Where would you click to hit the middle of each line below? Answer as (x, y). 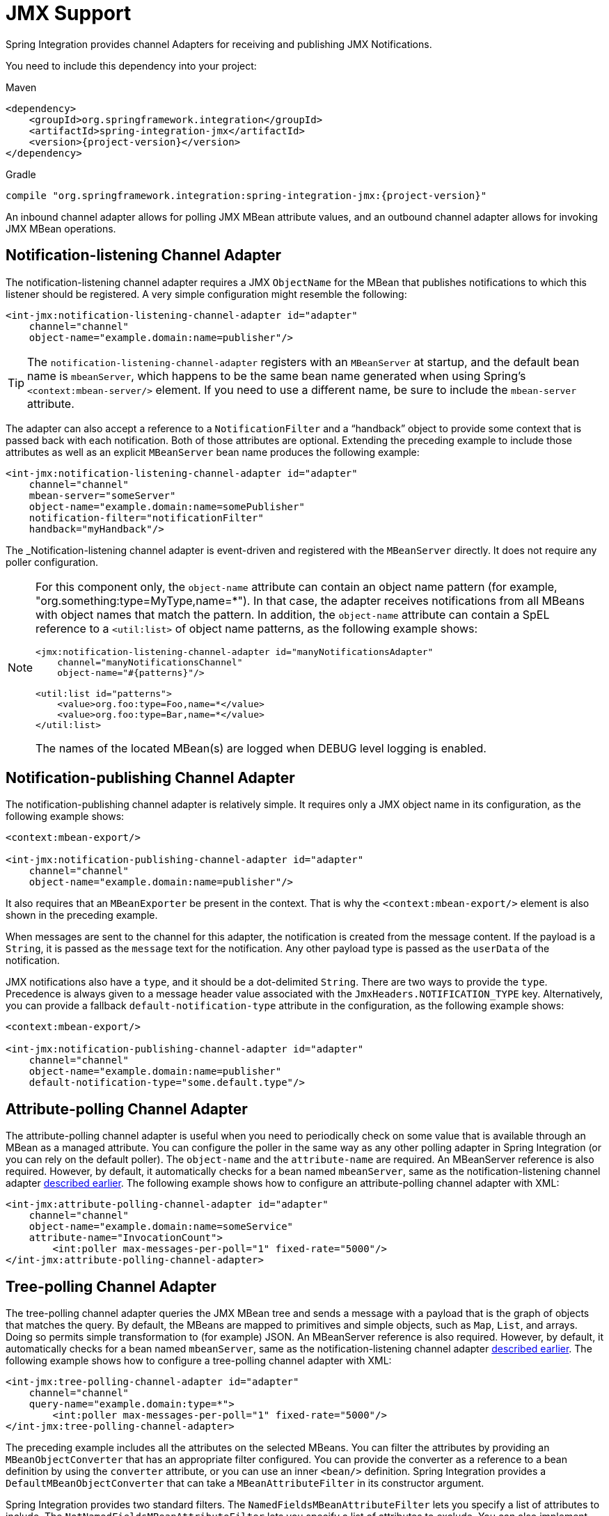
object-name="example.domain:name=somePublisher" (167, 506)
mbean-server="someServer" (102, 495)
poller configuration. (52, 562)
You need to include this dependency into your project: (131, 65)
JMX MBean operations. (61, 228)
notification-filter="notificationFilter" (146, 518)
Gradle (21, 174)
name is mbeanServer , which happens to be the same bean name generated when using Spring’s (277, 376)
